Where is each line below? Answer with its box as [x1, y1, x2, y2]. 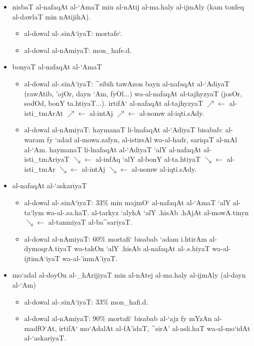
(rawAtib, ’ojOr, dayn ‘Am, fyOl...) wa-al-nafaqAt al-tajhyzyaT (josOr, [24, 88, 243, 98]
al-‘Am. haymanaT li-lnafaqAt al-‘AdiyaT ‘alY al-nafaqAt [24, 144, 202, 154]
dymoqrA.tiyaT [24, 243, 72, 254]
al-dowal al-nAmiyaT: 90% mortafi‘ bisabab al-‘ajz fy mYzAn [24, 313, 212, 324]
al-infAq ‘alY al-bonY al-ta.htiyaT [95, 154, 201, 164]
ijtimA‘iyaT [24, 253, 60, 263]
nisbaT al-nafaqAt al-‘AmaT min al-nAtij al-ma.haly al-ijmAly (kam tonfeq [12, 1, 244, 11]
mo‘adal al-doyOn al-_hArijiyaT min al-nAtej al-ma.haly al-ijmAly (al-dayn [12, 270, 246, 280]
